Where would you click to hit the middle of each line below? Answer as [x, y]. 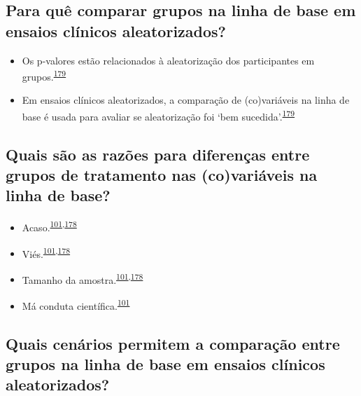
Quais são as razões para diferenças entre [158, 154]
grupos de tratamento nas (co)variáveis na [162, 175]
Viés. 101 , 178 [46, 252]
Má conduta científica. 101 [76, 305]
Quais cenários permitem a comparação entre [173, 343]
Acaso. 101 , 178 [49, 226]
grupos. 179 [44, 75]
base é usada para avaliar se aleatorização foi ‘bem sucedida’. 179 [158, 115]
